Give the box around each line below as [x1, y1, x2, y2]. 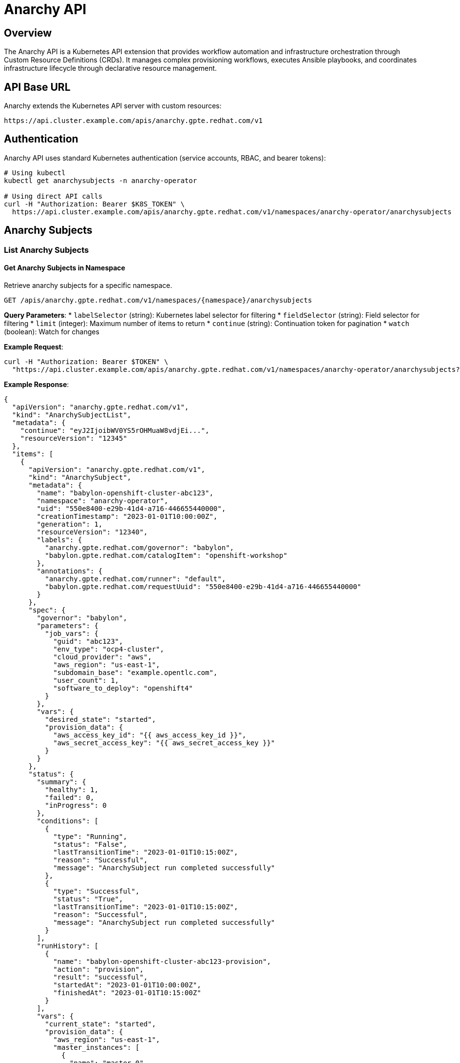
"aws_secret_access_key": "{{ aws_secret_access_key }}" [53, 738, 275, 747]
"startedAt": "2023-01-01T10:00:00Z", [53, 981, 201, 989]
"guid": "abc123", [53, 637, 123, 645]
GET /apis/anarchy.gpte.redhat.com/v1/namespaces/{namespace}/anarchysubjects [4, 296, 312, 304]
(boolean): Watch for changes [4, 327, 99, 336]
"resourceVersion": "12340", [37, 528, 148, 536]
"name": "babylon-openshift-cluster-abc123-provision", [53, 957, 271, 965]
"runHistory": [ [37, 941, 98, 950]
